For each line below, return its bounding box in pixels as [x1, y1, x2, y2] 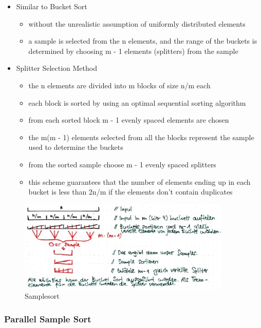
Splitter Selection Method [16, 63, 97, 73]
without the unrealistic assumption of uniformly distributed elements [28, 18, 246, 29]
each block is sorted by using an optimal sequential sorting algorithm [28, 97, 246, 108]
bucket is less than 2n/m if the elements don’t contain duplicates [28, 186, 233, 197]
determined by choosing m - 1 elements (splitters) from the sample [28, 45, 238, 56]
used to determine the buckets [28, 142, 123, 152]
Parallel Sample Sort [4, 312, 91, 325]
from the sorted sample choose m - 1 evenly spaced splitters [28, 159, 216, 169]
